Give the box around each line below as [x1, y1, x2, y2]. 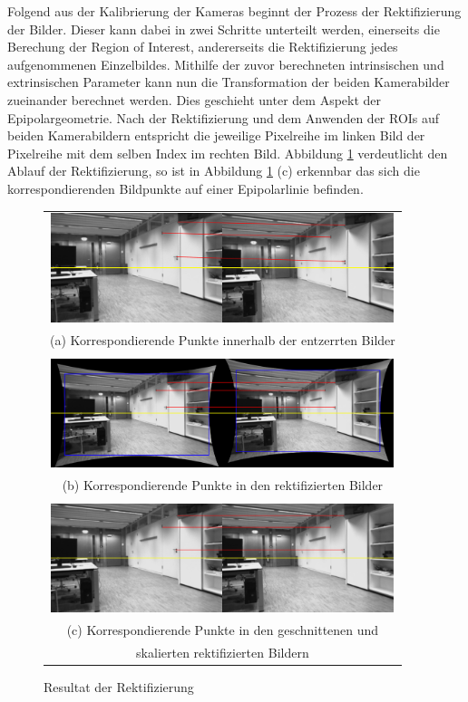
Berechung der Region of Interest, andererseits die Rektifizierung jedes [7, 37, 398, 56]
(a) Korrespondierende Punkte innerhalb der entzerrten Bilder [50, 330, 395, 349]
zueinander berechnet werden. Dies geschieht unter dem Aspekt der [7, 90, 382, 109]
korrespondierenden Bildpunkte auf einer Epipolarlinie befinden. [7, 178, 364, 197]
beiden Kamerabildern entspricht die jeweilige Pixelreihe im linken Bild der [7, 126, 425, 145]
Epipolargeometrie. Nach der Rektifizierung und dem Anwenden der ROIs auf [7, 108, 440, 127]
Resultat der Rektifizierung [44, 678, 194, 697]
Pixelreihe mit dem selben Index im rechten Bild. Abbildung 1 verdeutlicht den [7, 143, 448, 162]
